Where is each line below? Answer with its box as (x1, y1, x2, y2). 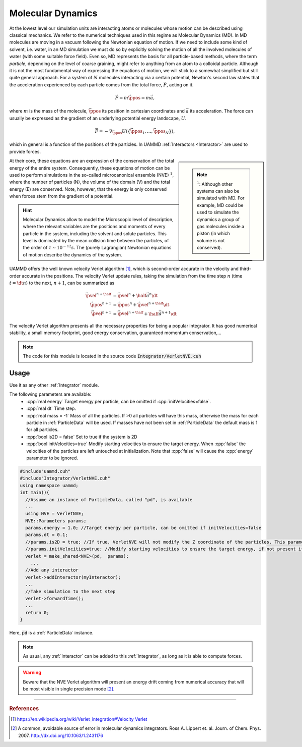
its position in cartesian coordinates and (102, 108, 185, 114)
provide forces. (9, 148, 41, 154)
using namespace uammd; (20, 483, 79, 488)
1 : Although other (197, 180, 233, 187)
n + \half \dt (148, 301, 170, 307)
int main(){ (20, 490, 50, 496)
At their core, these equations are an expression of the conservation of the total (9, 158, 175, 164)
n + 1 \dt (161, 310, 177, 316)
